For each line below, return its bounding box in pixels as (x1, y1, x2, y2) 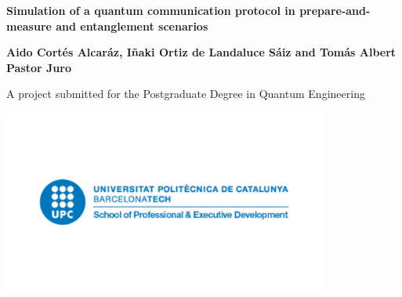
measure (6, 17, 52, 34)
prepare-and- (299, 2, 371, 18)
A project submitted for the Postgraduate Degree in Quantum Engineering (6, 85, 365, 102)
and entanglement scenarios (56, 17, 208, 34)
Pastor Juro (6, 59, 71, 75)
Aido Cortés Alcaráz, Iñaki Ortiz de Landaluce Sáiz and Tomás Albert (6, 44, 397, 60)
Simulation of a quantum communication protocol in (6, 2, 295, 18)
